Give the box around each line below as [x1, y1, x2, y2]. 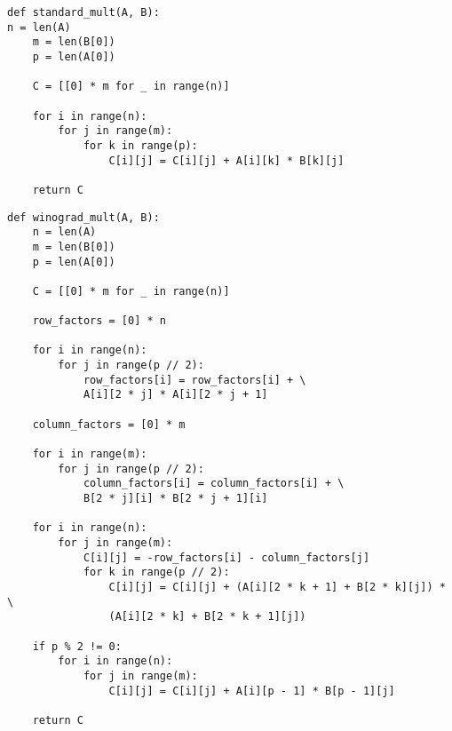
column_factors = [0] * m [32, 417, 186, 431]
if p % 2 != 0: [32, 640, 122, 653]
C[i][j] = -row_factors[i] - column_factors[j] [83, 551, 370, 564]
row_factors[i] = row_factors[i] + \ [83, 373, 306, 386]
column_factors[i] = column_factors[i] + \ [83, 477, 345, 490]
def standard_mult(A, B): [7, 6, 160, 19]
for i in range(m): [32, 448, 147, 461]
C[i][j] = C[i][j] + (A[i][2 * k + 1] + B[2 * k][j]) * [108, 580, 446, 593]
